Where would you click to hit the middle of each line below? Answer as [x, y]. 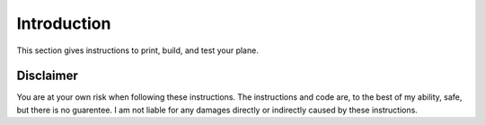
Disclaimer [47, 76]
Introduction [64, 23]
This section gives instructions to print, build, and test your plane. [138, 50]
